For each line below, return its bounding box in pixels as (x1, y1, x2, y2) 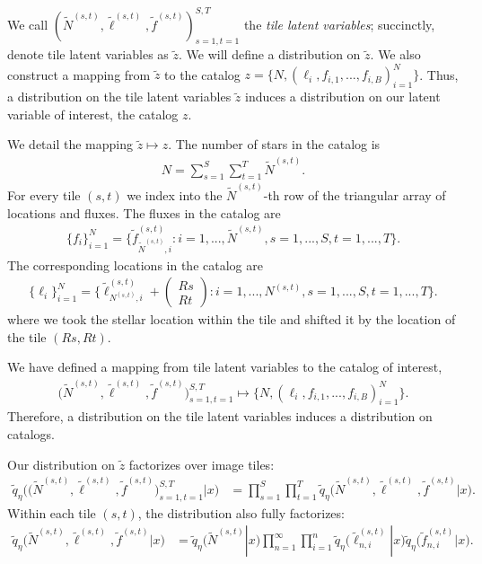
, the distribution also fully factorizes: (137, 503, 345, 522)
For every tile (7, 186, 81, 205)
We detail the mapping (7, 135, 134, 154)
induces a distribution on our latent (244, 87, 441, 106)
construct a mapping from (7, 65, 151, 84)
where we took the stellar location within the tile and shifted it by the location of (7, 310, 456, 329)
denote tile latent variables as (7, 45, 169, 64)
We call (7, 14, 48, 33)
